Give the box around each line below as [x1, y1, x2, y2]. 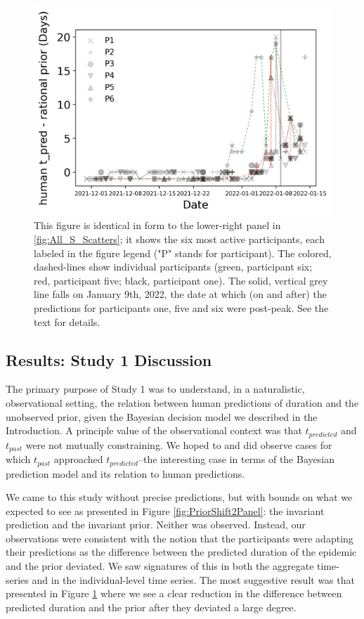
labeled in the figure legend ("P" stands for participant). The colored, [34, 245, 332, 260]
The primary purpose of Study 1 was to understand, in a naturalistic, [6, 382, 305, 396]
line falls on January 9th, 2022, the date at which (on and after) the [34, 287, 327, 301]
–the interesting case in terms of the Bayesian [138, 452, 334, 467]
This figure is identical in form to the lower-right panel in [34, 218, 281, 233]
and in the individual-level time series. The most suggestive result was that [32, 572, 355, 587]
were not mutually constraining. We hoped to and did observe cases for [25, 437, 332, 452]
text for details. [34, 314, 100, 329]
